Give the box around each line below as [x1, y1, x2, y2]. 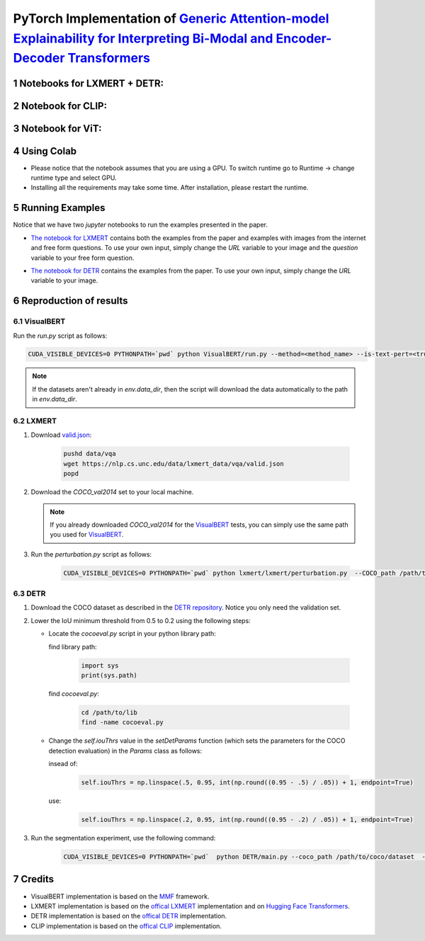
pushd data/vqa [63, 450, 116, 458]
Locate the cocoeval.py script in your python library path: [48, 629, 216, 638]
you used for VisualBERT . [50, 530, 124, 539]
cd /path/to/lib [81, 708, 138, 717]
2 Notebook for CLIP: [13, 100, 108, 112]
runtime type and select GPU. [30, 173, 117, 182]
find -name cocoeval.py [81, 719, 164, 726]
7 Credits [13, 873, 55, 885]
